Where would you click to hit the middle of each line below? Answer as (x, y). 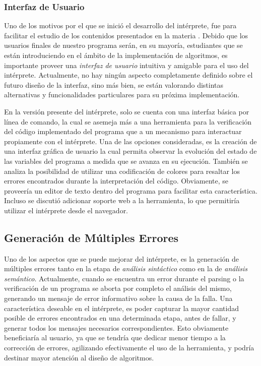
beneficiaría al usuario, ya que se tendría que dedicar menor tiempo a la (115, 338)
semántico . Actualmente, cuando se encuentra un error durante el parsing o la (124, 278)
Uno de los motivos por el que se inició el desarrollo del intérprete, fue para (120, 25)
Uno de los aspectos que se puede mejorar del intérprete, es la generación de (122, 258)
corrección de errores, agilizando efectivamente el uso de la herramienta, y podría (129, 348)
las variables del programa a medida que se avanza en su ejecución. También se (126, 161)
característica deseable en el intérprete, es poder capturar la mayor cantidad (122, 308)
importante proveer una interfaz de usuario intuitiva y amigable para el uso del (126, 65)
